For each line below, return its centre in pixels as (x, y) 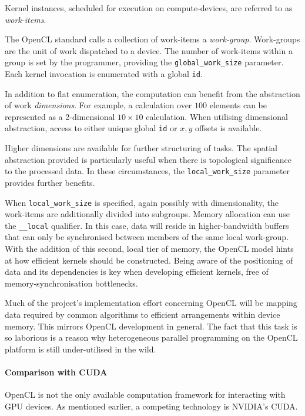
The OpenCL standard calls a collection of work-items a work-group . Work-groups (152, 39)
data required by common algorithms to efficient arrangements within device (143, 315)
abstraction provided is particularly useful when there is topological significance (148, 159)
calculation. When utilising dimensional (217, 116)
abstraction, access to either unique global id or (91, 128)
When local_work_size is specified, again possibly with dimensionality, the (142, 202)
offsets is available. (228, 128)
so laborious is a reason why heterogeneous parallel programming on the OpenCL (151, 337)
